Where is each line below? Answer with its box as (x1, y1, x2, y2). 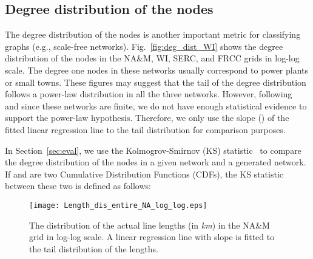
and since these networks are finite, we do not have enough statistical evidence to (5, 99, 307, 112)
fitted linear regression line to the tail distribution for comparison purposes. (5, 123, 286, 136)
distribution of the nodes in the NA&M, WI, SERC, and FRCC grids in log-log (5, 52, 300, 64)
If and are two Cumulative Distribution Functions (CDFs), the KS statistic (5, 167, 283, 180)
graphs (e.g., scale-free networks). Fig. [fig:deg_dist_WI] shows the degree (5, 40, 283, 52)
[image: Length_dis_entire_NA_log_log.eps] (29, 201, 207, 210)
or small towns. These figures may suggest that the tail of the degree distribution (5, 75, 306, 88)
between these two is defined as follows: (5, 179, 151, 192)
